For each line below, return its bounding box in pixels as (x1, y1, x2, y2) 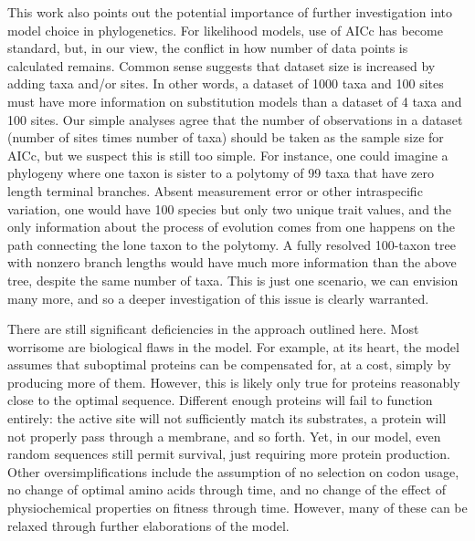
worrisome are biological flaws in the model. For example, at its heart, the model (7, 337, 459, 356)
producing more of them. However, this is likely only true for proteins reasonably (7, 372, 460, 391)
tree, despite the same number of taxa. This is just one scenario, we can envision (7, 270, 459, 289)
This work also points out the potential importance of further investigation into (7, 3, 453, 21)
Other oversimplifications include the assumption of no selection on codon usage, (7, 462, 459, 481)
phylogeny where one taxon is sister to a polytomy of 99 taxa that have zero (7, 163, 434, 182)
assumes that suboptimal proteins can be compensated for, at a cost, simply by (7, 355, 451, 374)
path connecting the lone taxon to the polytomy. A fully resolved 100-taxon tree (7, 234, 456, 254)
